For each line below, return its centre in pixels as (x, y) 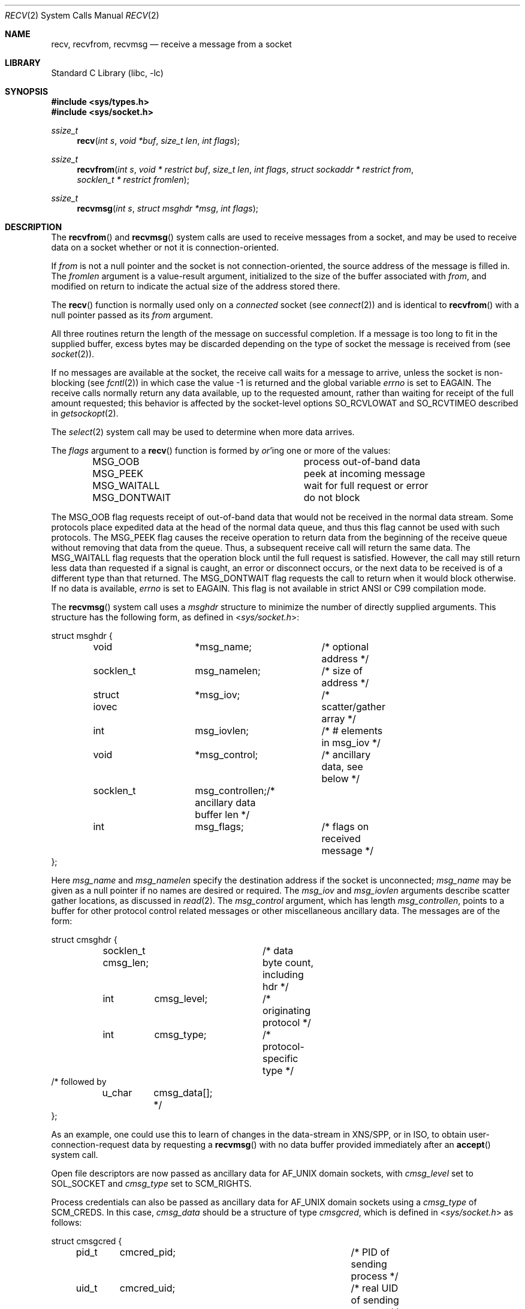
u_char (117, 1093)
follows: (67, 1222)
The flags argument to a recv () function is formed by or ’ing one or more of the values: (221, 450)
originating (286, 1011)
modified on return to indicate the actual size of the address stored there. (196, 286)
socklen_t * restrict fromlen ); (133, 180)
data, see (342, 767)
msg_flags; (219, 827)
